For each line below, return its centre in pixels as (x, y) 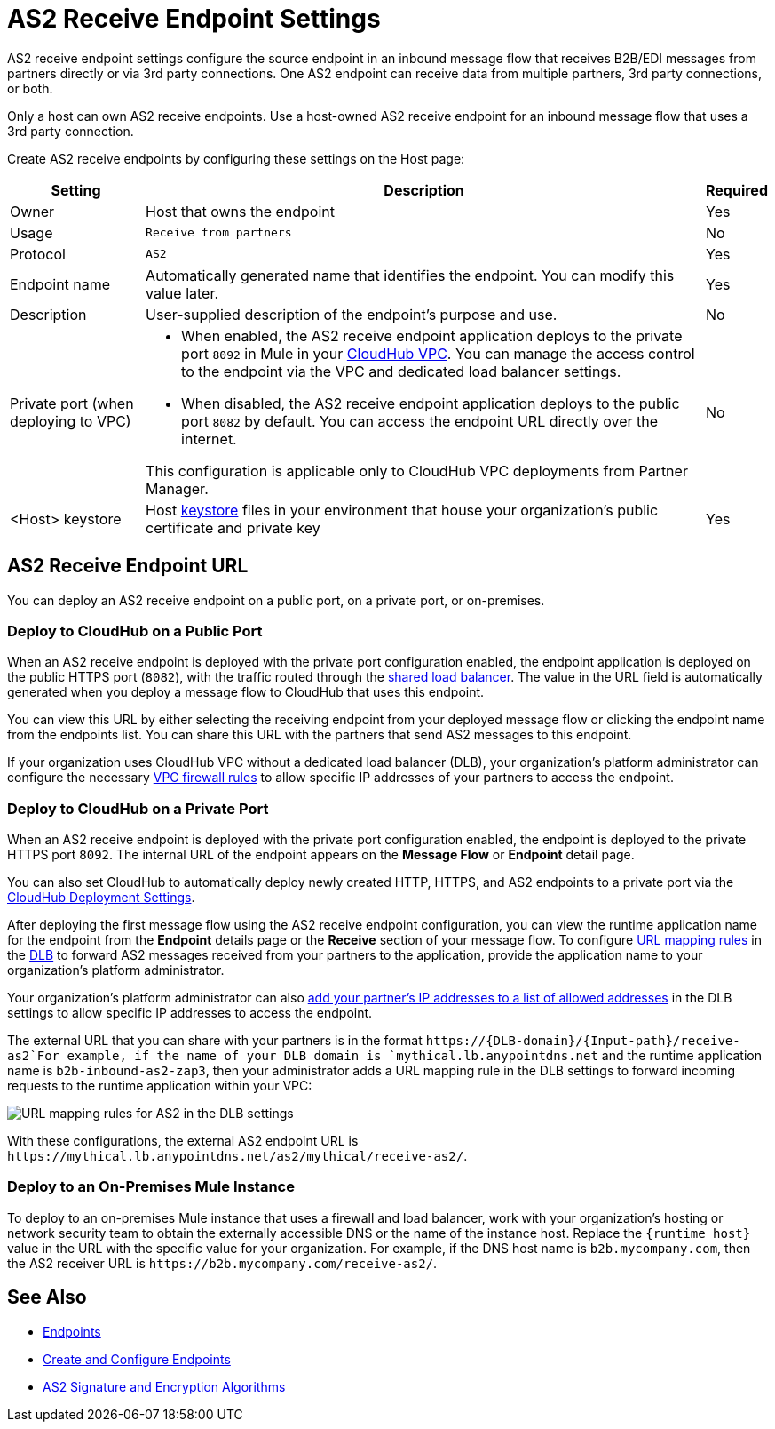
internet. (209, 439)
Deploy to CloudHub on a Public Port (135, 631)
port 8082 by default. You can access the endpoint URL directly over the (420, 421)
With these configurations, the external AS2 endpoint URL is (183, 1141)
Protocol (38, 254)
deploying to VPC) (71, 421)
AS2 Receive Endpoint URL (128, 566)
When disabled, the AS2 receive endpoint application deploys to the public (431, 403)
